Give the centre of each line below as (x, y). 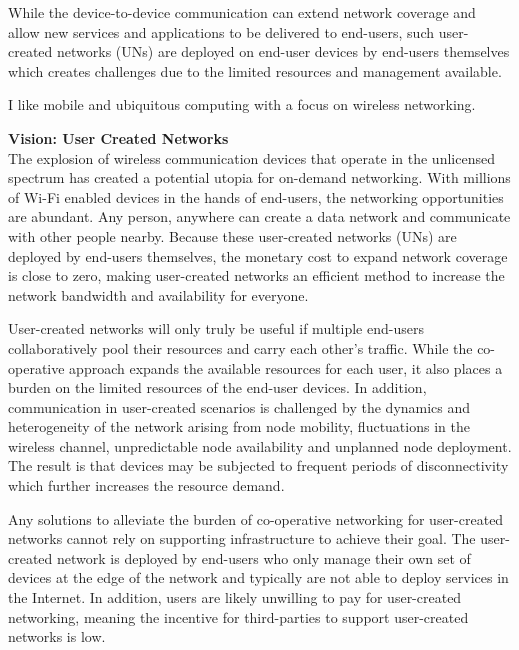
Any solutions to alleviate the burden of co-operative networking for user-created (256, 518)
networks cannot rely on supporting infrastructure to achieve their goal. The (242, 538)
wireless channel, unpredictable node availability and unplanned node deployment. (260, 445)
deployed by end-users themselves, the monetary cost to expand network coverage (258, 255)
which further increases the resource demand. (146, 485)
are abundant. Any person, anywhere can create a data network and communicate (259, 216)
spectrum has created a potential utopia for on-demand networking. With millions (259, 177)
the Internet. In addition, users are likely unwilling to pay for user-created (235, 597)
